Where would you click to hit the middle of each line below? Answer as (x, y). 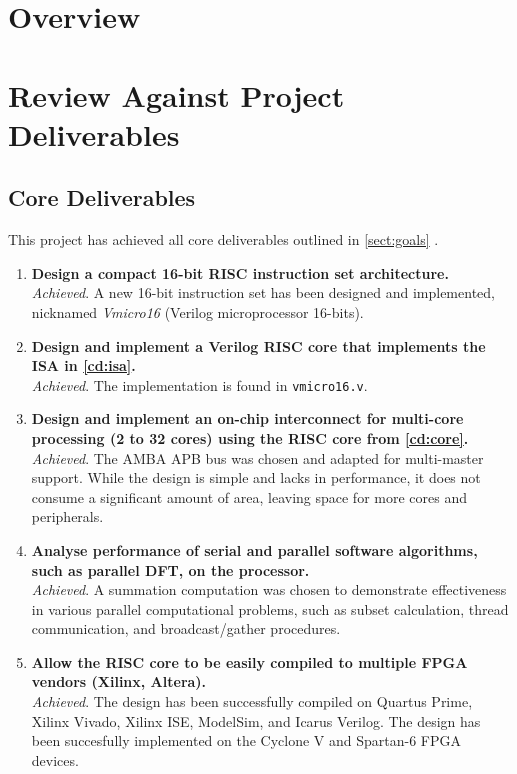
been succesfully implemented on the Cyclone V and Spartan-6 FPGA (246, 740)
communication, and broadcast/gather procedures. (186, 628)
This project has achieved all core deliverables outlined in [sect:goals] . (223, 239)
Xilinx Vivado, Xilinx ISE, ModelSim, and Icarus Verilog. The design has (256, 720)
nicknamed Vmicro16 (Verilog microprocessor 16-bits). (197, 311)
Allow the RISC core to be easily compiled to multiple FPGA (249, 661)
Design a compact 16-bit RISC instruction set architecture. (240, 272)
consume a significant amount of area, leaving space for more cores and (249, 496)
